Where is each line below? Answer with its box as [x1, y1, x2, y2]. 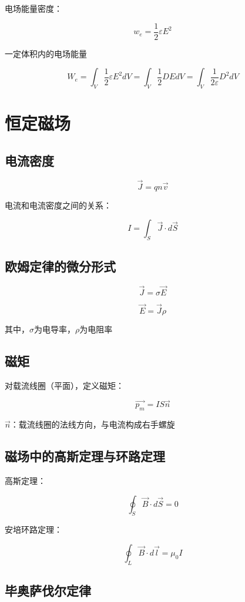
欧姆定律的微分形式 [5, 257, 116, 275]
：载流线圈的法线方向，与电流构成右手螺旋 [10, 418, 175, 431]
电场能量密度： [5, 2, 62, 14]
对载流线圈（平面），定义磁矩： [5, 379, 124, 391]
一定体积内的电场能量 [5, 47, 87, 59]
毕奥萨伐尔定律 [5, 581, 91, 600]
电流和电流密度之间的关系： [5, 199, 112, 211]
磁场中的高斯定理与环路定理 [5, 447, 165, 465]
